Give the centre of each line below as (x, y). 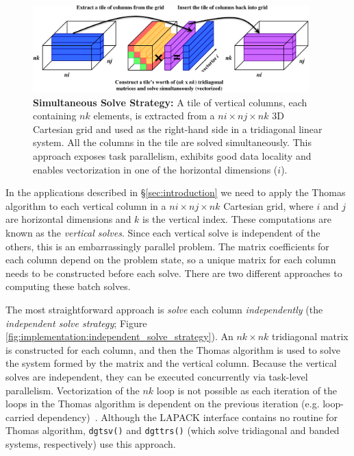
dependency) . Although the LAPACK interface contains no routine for (187, 417)
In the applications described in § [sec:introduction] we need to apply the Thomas (176, 192)
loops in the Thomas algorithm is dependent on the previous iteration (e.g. (163, 404)
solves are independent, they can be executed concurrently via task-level (157, 376)
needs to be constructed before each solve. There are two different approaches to (174, 273)
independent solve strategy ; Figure (76, 323)
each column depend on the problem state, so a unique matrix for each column (171, 260)
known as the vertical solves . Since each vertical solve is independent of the (163, 232)
